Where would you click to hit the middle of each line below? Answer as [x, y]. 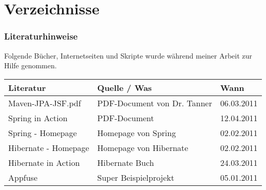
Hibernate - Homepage [49, 147]
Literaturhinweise [41, 36]
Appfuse [23, 177]
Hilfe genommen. [30, 65]
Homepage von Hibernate [143, 147]
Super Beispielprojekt [136, 177]
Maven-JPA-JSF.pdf [45, 103]
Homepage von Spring [137, 132]
